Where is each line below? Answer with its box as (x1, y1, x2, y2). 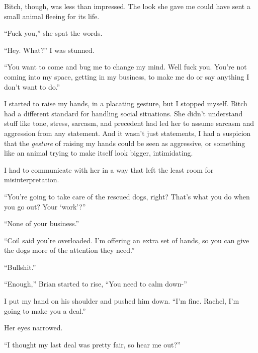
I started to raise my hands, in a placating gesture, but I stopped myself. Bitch (4, 98, 247, 109)
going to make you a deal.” (4, 305, 86, 316)
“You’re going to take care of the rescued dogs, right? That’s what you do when (4, 191, 250, 201)
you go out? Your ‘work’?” (4, 201, 86, 211)
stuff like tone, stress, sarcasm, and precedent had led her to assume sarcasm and (4, 118, 254, 128)
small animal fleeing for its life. (4, 11, 100, 21)
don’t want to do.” (4, 81, 60, 92)
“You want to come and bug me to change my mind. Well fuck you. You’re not (4, 61, 247, 72)
